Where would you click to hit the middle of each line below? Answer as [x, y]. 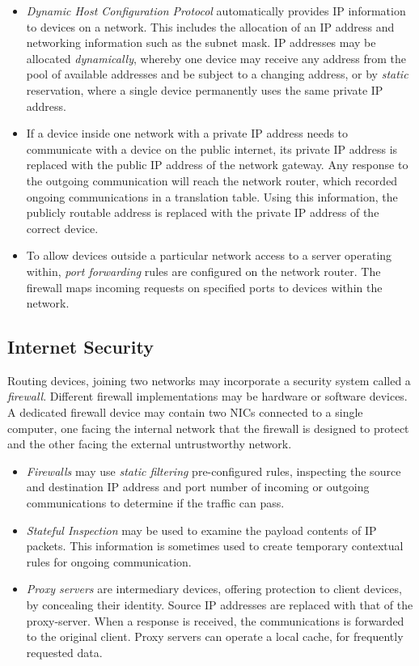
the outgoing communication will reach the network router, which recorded [212, 180]
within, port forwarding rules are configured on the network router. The [203, 271]
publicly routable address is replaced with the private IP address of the [203, 212]
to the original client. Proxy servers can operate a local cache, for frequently [215, 636]
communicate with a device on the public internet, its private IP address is [212, 148]
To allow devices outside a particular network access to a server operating [209, 255]
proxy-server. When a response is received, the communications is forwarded [215, 620]
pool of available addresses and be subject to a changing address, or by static [217, 74]
